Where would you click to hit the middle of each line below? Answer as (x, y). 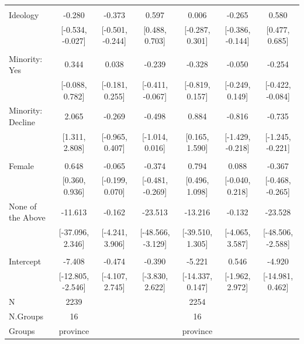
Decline (22, 122)
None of (23, 206)
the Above (27, 217)
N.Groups (26, 316)
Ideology (24, 15)
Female (21, 165)
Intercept (25, 261)
